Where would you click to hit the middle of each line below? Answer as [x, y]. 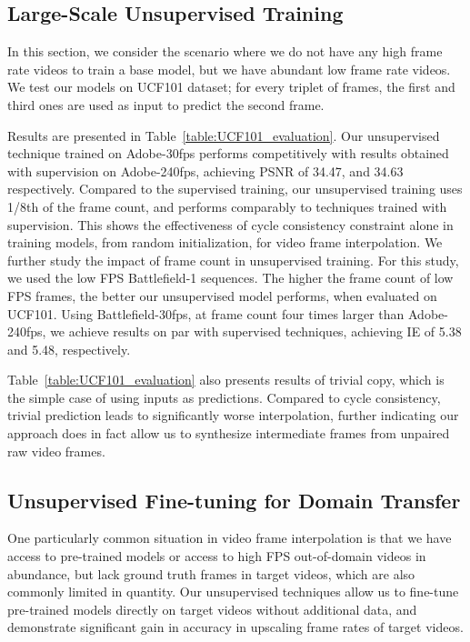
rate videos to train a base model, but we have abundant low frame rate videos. [229, 69]
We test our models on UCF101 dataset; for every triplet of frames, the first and [231, 87]
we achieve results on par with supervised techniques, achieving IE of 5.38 [256, 331]
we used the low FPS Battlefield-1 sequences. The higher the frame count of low [230, 278]
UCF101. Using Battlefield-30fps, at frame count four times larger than [206, 313]
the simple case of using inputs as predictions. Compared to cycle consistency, [224, 397]
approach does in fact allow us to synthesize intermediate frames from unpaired [229, 433]
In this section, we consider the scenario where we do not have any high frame [225, 51]
